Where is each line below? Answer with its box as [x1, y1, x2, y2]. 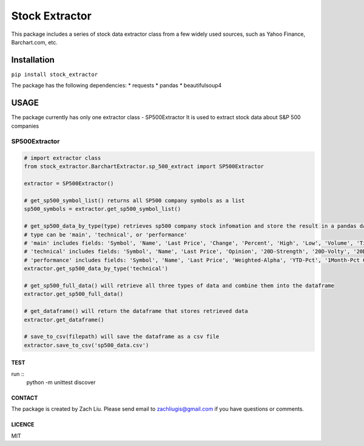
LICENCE [11, 421, 35, 428]
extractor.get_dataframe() [24, 316, 104, 323]
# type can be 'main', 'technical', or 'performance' [24, 231, 187, 238]
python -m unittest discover [26, 379, 96, 386]
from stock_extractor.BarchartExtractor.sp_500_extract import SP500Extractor [24, 163, 264, 170]
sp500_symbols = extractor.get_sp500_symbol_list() [24, 205, 181, 213]
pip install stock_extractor [11, 70, 98, 78]
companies [11, 122, 39, 129]
